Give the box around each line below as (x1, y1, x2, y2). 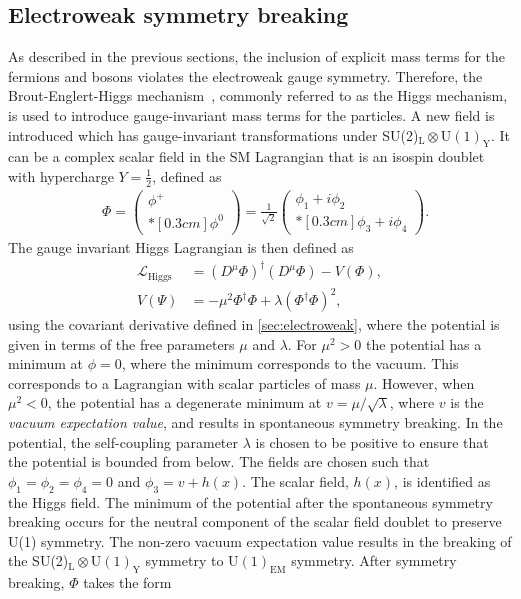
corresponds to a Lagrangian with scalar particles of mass (8, 372, 361, 393)
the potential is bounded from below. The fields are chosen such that (8, 451, 430, 472)
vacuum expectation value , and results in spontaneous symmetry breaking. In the (8, 412, 503, 433)
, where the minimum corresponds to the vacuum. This (121, 353, 459, 374)
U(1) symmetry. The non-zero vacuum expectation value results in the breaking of (8, 530, 512, 551)
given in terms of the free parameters (8, 333, 235, 354)
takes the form (83, 572, 172, 593)
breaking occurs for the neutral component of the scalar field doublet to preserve (8, 511, 502, 532)
